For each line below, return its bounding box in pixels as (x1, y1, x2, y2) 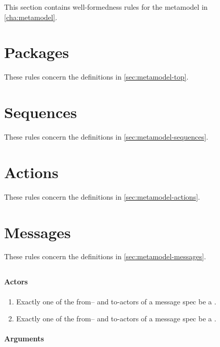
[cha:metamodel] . (4, 11, 57, 22)
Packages (4, 42, 69, 63)
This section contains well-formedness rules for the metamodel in (4, 2, 208, 12)
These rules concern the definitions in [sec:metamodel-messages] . (4, 251, 206, 262)
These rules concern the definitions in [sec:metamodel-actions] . (4, 191, 200, 202)
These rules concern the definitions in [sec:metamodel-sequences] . (4, 131, 208, 142)
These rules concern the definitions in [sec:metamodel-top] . (4, 71, 189, 82)
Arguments (4, 333, 44, 344)
